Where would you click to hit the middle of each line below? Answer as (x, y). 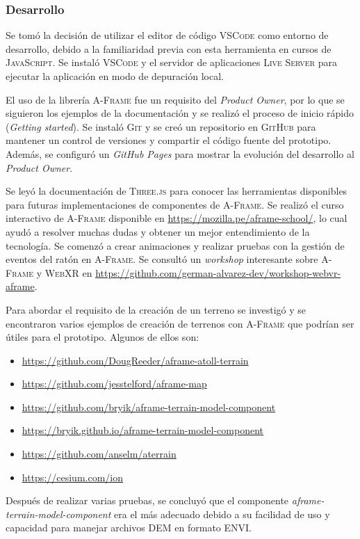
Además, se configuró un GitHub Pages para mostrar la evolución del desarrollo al (180, 153)
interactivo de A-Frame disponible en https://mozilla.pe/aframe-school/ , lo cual (177, 218)
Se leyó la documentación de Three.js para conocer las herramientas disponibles (177, 191)
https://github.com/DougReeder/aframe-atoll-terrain (135, 360)
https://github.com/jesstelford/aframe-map (114, 384)
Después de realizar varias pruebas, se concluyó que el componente (147, 500)
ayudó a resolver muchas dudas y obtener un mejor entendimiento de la (158, 231)
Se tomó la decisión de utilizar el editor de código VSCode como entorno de (167, 35)
